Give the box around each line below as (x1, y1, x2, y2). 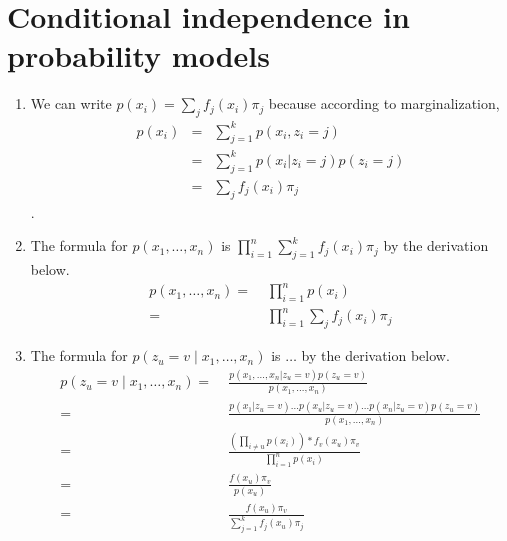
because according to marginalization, (268, 93, 500, 114)
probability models (7, 35, 270, 76)
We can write (30, 93, 112, 114)
